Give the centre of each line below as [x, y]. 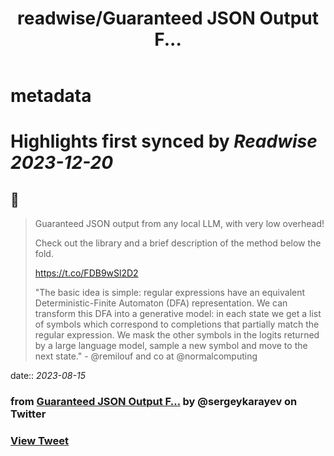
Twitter [28, 414]
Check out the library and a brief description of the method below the [178, 243]
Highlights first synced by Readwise [164, 141]
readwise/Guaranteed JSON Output [168, 18]
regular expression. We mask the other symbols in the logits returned [177, 335]
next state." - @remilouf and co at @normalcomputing [146, 356]
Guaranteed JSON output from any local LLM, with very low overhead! [179, 224]
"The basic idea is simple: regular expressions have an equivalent [170, 293]
